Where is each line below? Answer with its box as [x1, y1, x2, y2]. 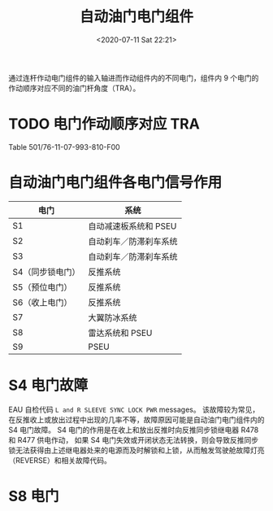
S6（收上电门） [12, 296, 72, 308]
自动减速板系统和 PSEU [88, 221, 177, 232]
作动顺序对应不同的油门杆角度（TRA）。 [8, 83, 141, 93]
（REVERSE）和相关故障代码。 [8, 455, 111, 465]
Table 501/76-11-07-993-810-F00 [8, 142, 120, 151]
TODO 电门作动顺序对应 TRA [8, 115, 201, 133]
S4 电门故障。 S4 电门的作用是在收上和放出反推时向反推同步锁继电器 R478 [8, 425, 259, 435]
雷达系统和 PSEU [88, 327, 153, 338]
